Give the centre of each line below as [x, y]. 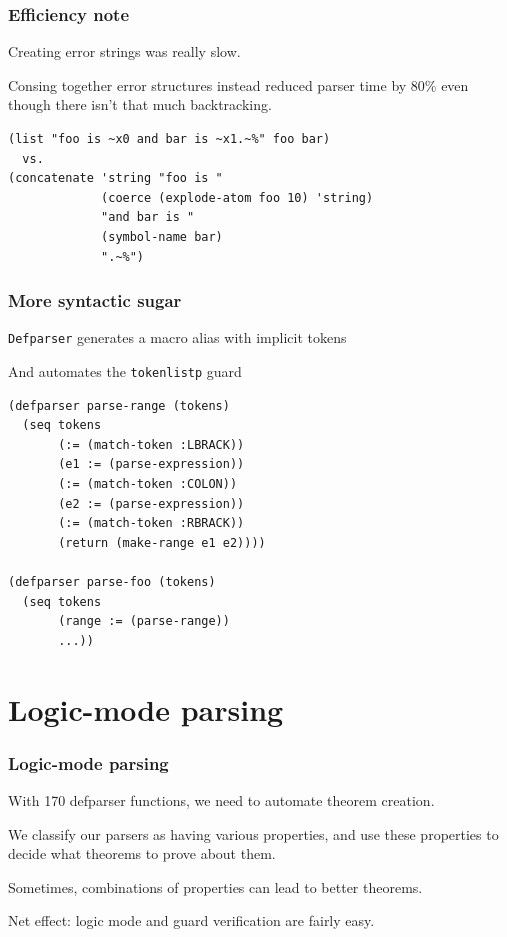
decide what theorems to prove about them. [142, 853]
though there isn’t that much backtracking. [140, 104]
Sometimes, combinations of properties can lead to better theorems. [215, 886]
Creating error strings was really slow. [124, 51]
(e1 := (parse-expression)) [151, 464]
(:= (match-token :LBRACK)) [151, 444]
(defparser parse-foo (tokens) [112, 582]
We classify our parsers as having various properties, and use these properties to [253, 833]
